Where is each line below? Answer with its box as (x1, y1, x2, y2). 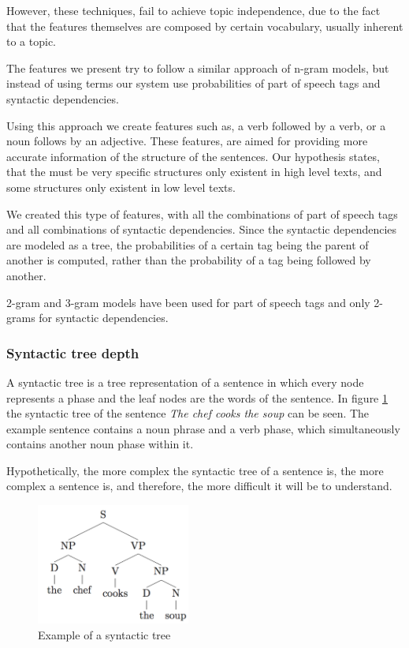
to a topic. (6, 33, 56, 50)
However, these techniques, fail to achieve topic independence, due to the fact (6, 2, 381, 18)
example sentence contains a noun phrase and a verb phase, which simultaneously (6, 420, 400, 436)
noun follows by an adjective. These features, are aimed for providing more (6, 133, 368, 149)
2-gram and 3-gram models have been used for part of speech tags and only (6, 294, 370, 310)
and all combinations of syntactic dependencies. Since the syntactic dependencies (6, 221, 397, 238)
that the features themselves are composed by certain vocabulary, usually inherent (6, 17, 403, 34)
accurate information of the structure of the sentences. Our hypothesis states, (6, 148, 380, 164)
